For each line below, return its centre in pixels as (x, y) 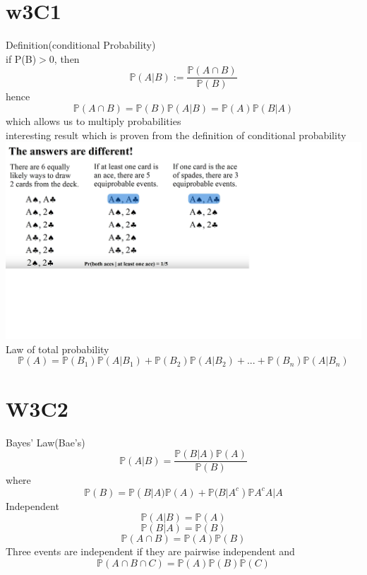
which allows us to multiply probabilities (94, 120)
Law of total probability (58, 349)
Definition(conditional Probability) (81, 45)
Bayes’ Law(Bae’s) (46, 442)
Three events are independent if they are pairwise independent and (150, 551)
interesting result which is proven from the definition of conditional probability (176, 135)
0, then (64, 58)
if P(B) (21, 58)
